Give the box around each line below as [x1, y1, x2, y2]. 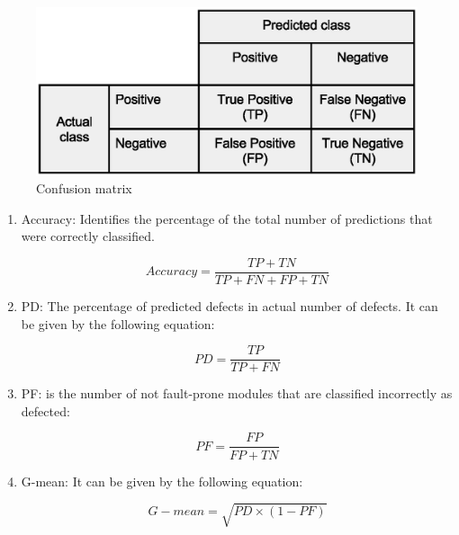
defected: [21, 401, 70, 420]
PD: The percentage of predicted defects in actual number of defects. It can [21, 297, 438, 315]
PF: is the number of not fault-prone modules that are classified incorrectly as [21, 384, 453, 403]
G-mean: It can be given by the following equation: [21, 471, 303, 490]
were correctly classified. [21, 227, 155, 245]
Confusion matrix [36, 179, 132, 198]
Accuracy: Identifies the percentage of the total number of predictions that [21, 209, 433, 227]
